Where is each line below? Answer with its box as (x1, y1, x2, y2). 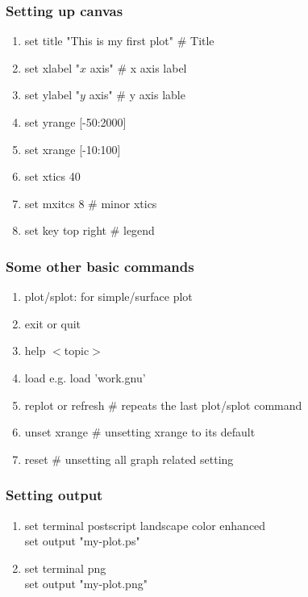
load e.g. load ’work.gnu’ (24, 369, 146, 386)
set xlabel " (24, 59, 81, 76)
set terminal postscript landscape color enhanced (24, 516, 266, 533)
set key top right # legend (24, 222, 155, 239)
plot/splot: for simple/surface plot (24, 288, 193, 305)
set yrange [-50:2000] (24, 114, 127, 130)
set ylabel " (24, 86, 81, 103)
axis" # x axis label (89, 59, 187, 76)
